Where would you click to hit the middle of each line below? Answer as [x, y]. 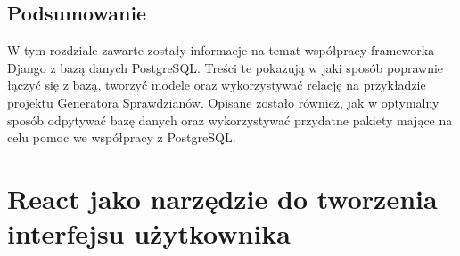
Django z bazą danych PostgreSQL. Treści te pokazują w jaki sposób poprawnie [226, 67]
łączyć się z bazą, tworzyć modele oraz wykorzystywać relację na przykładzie [217, 85]
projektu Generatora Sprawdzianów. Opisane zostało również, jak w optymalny [223, 102]
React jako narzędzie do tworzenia [222, 198]
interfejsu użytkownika [149, 233]
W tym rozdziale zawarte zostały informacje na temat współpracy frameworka [221, 50]
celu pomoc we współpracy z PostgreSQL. [122, 137]
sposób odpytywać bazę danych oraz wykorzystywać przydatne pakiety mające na [230, 120]
